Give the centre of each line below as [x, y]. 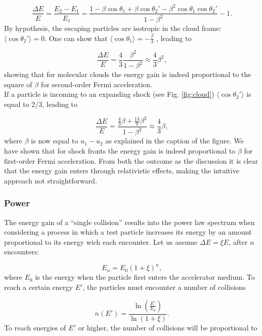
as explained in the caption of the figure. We [174, 141]
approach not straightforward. [51, 180]
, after [238, 241]
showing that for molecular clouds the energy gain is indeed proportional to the [128, 74]
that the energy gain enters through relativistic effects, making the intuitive [122, 171]
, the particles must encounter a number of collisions [164, 287]
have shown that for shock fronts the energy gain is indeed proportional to [120, 150]
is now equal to [55, 141]
